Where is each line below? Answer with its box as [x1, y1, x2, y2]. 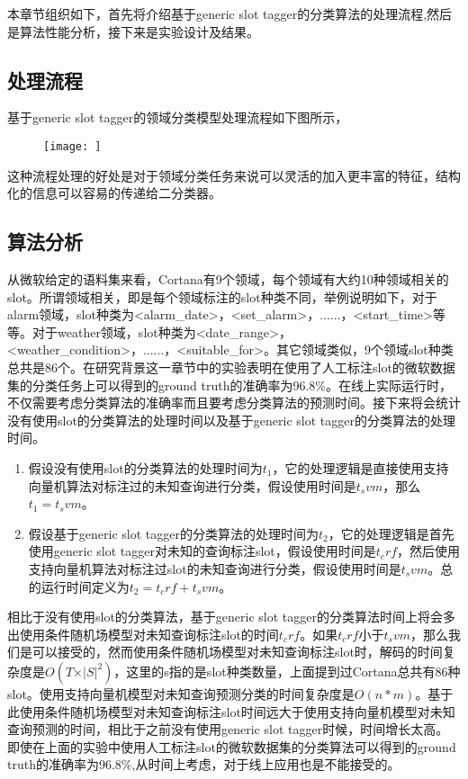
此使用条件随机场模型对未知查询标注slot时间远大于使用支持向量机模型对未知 [7, 702, 455, 721]
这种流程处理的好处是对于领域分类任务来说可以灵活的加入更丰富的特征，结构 [7, 166, 461, 184]
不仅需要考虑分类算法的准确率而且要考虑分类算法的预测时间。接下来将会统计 [7, 393, 461, 412]
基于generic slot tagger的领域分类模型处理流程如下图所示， [7, 108, 348, 127]
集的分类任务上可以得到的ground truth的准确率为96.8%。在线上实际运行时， [7, 375, 453, 394]
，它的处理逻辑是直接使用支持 [272, 458, 449, 477]
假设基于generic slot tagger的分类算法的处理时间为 [28, 524, 319, 542]
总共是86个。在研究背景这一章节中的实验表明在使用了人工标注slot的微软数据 [7, 358, 455, 376]
